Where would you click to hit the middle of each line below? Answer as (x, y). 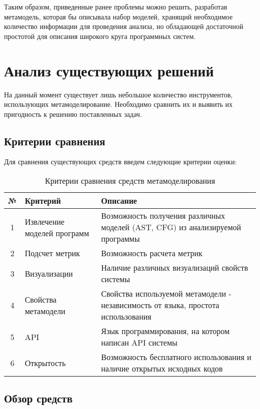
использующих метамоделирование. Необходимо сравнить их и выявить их (118, 104)
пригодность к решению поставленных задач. (73, 114)
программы (120, 239)
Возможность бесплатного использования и (176, 357)
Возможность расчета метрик (152, 253)
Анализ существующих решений (109, 70)
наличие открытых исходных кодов (162, 369)
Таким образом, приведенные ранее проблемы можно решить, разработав (116, 6)
